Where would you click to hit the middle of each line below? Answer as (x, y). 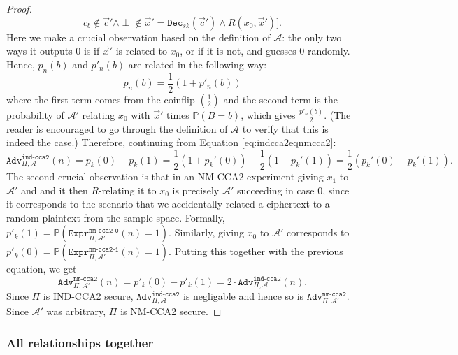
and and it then (55, 190)
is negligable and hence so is (244, 296)
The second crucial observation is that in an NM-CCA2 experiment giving (165, 176)
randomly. (329, 51)
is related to (141, 51)
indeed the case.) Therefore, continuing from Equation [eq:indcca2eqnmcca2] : (171, 142)
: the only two (312, 37)
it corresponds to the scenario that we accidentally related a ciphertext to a (168, 204)
